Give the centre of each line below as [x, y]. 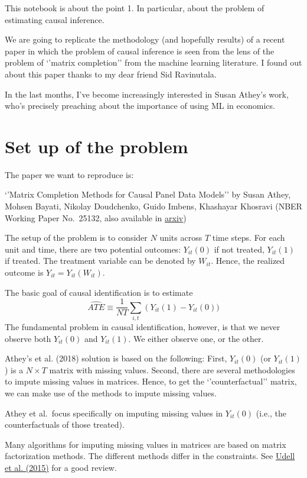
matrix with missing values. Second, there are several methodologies [172, 369]
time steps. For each [249, 238]
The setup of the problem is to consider [76, 238]
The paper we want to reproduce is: [69, 174]
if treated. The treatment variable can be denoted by [100, 261]
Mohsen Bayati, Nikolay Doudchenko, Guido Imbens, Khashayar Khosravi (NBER [153, 206]
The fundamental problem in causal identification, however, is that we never [143, 327]
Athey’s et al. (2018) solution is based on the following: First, [116, 358]
